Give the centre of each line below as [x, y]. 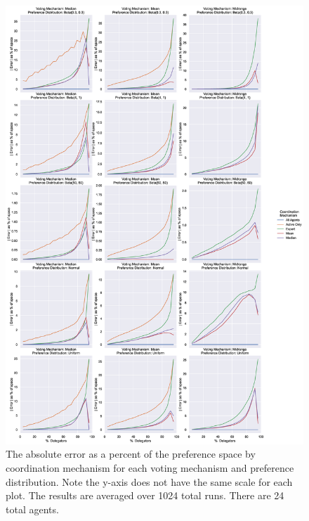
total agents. [32, 509]
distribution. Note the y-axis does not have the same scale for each [149, 481]
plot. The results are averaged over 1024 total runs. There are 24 [145, 495]
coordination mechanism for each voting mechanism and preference [150, 468]
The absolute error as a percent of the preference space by [131, 454]
